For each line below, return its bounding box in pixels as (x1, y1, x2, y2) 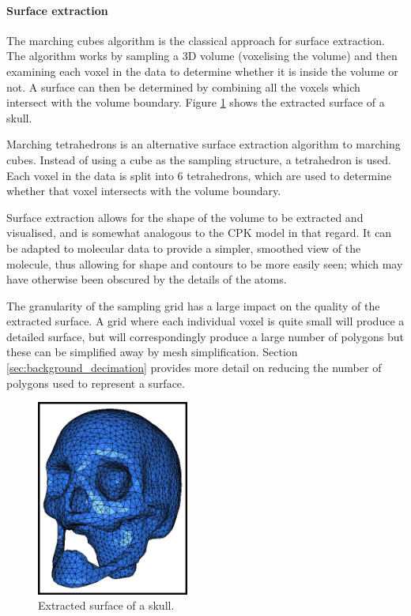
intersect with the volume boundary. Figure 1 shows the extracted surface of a (6, 94, 385, 111)
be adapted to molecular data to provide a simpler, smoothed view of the (6, 239, 361, 256)
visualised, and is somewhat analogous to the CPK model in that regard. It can (6, 224, 392, 241)
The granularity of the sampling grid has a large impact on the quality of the (6, 297, 380, 314)
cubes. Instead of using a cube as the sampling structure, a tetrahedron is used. (6, 151, 391, 167)
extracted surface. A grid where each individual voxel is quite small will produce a (6, 313, 405, 329)
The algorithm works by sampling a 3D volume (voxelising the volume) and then (6, 47, 398, 64)
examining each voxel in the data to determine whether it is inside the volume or (6, 62, 398, 79)
